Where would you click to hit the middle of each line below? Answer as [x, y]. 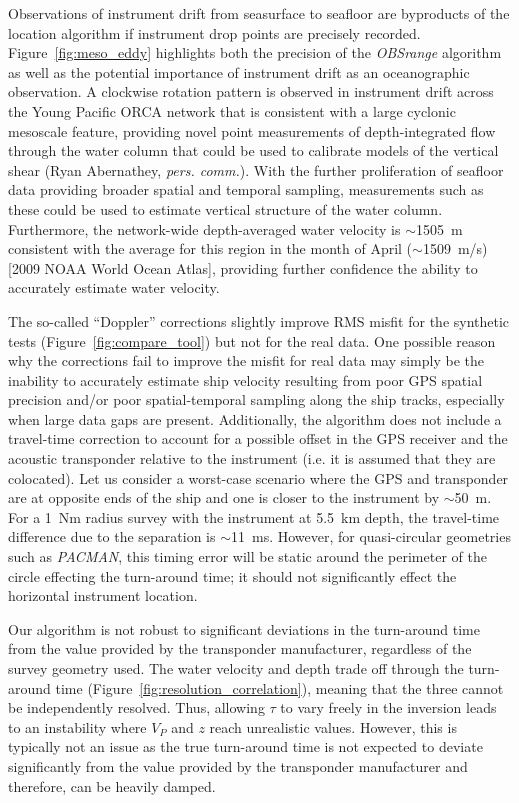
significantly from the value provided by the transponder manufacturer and [238, 765]
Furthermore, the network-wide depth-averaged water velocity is [204, 228]
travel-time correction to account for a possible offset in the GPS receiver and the [258, 438]
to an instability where [77, 726]
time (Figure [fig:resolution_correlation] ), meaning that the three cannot [279, 687]
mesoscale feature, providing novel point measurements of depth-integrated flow [252, 130]
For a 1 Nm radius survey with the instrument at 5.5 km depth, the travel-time [254, 516]
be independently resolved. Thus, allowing [136, 707]
